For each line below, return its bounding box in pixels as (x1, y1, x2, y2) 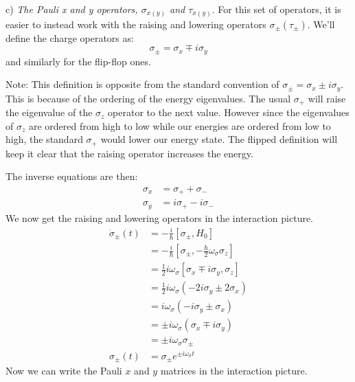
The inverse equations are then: (5, 169, 138, 183)
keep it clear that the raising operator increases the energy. (5, 146, 253, 160)
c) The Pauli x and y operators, (5, 2, 138, 16)
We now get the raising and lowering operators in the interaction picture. (5, 210, 314, 225)
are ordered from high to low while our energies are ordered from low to (28, 118, 331, 133)
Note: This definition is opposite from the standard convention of (5, 77, 279, 91)
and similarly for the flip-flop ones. (5, 54, 151, 68)
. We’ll (307, 16, 335, 31)
